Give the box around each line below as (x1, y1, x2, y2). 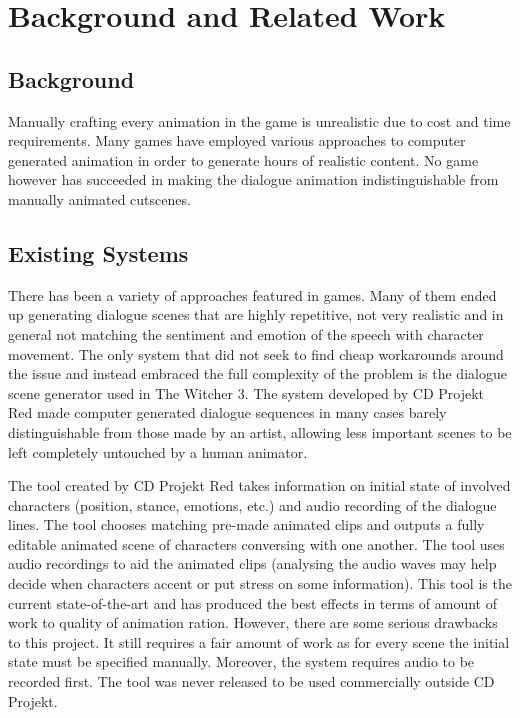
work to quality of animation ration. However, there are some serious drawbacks (8, 612, 498, 633)
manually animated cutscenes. (8, 188, 191, 209)
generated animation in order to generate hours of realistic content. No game (8, 149, 479, 170)
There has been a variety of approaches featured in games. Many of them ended (8, 284, 497, 305)
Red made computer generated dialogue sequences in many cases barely (8, 402, 447, 423)
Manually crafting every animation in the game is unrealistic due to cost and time (8, 110, 511, 131)
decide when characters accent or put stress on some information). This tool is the (8, 573, 512, 594)
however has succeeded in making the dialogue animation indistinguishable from (8, 169, 499, 190)
